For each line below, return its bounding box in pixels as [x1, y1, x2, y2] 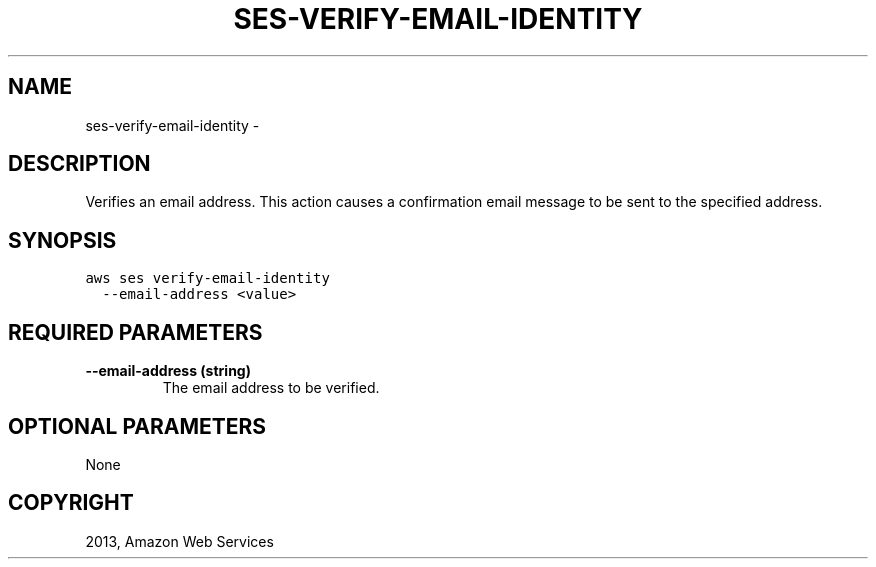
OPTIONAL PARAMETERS [8, 413, 267, 439]
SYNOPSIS [8, 227, 117, 253]
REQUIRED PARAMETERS [8, 319, 263, 345]
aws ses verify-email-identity [85, 270, 330, 287]
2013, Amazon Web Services [85, 532, 274, 550]
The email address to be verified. [162, 379, 380, 397]
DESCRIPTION [8, 151, 151, 177]
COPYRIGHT [8, 490, 134, 516]
